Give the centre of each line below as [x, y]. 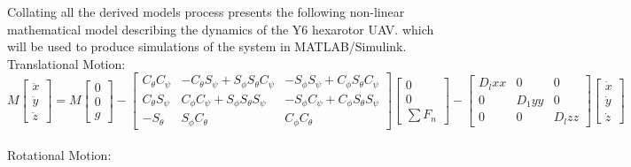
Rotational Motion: [59, 155]
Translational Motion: [66, 63]
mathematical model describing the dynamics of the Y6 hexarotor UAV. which [221, 29]
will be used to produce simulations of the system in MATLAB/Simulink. [207, 46]
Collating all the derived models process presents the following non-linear [206, 11]
